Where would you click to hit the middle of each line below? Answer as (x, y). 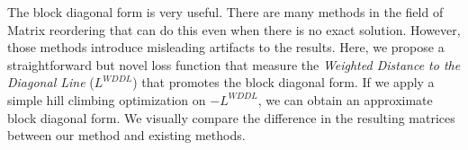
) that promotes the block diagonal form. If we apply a (283, 82)
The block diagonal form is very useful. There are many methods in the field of (225, 12)
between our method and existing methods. (126, 135)
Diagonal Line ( (51, 82)
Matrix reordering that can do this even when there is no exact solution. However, (234, 29)
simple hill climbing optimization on (107, 99)
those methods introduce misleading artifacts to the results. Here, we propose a (226, 47)
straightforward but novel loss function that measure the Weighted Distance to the (234, 64)
